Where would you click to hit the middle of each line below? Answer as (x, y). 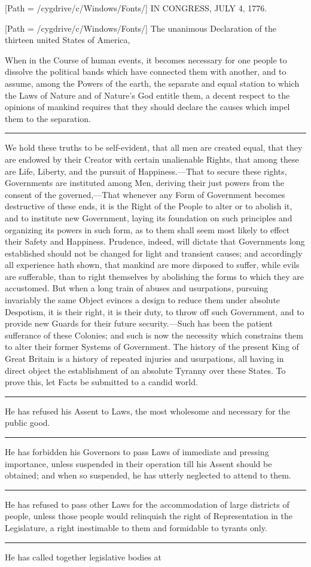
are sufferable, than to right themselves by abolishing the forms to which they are (154, 276)
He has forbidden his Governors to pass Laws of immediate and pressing (137, 452)
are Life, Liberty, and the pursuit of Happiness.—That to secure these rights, (146, 171)
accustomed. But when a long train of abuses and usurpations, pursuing (137, 288)
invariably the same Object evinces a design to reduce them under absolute (143, 300)
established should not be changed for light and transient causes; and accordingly (154, 253)
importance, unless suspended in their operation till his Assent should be (138, 463)
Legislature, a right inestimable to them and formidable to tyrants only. (136, 527)
